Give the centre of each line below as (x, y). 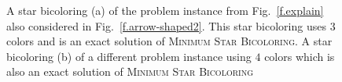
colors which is (300, 56)
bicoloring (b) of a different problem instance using (129, 56)
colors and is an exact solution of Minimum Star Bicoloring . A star (169, 41)
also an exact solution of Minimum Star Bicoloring (130, 71)
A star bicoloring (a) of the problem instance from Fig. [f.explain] (165, 10)
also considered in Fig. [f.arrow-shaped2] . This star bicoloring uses (166, 25)
